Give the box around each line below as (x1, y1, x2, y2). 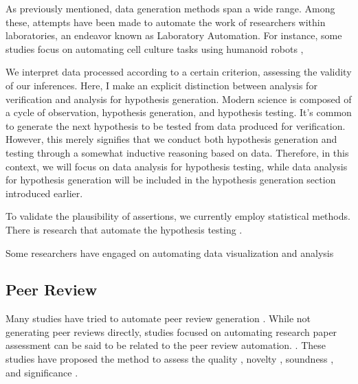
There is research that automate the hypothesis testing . (5, 222, 243, 236)
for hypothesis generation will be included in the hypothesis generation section (5, 172, 336, 187)
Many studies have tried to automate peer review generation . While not (5, 311, 311, 326)
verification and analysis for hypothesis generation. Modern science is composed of (5, 91, 352, 106)
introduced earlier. (5, 185, 83, 200)
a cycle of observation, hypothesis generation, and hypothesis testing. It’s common (5, 105, 352, 120)
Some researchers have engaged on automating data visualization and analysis (5, 245, 334, 260)
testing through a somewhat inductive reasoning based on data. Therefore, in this (5, 145, 349, 159)
